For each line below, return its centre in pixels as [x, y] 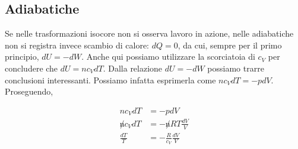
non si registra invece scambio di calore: [77, 45]
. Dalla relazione [133, 68]
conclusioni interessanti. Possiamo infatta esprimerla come [110, 80]
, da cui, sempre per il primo [230, 45]
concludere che [31, 68]
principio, [22, 56]
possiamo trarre [236, 68]
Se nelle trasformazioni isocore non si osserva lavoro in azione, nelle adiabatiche [149, 33]
